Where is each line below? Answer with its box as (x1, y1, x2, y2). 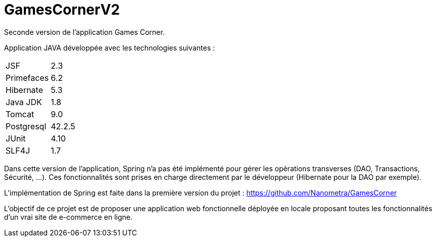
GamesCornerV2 (4, 1, 120, 18)
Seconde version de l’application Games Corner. (4, 27, 165, 36)
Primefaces (6, 72, 49, 83)
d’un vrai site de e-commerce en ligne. (4, 212, 133, 221)
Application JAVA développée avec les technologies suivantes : (4, 43, 215, 52)
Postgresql (6, 121, 47, 131)
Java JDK (6, 97, 42, 107)
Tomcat (6, 109, 34, 119)
